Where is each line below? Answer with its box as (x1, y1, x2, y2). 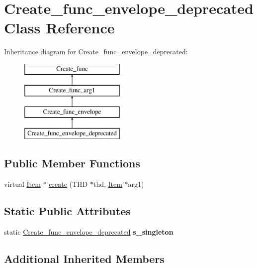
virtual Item (4, 178, 41, 189)
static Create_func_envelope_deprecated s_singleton (4, 226, 173, 237)
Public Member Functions (4, 155, 140, 171)
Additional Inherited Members (4, 251, 165, 266)
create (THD (49, 178, 88, 189)
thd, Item (93, 178, 122, 189)
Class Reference (4, 17, 115, 38)
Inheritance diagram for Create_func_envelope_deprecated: (4, 46, 188, 57)
